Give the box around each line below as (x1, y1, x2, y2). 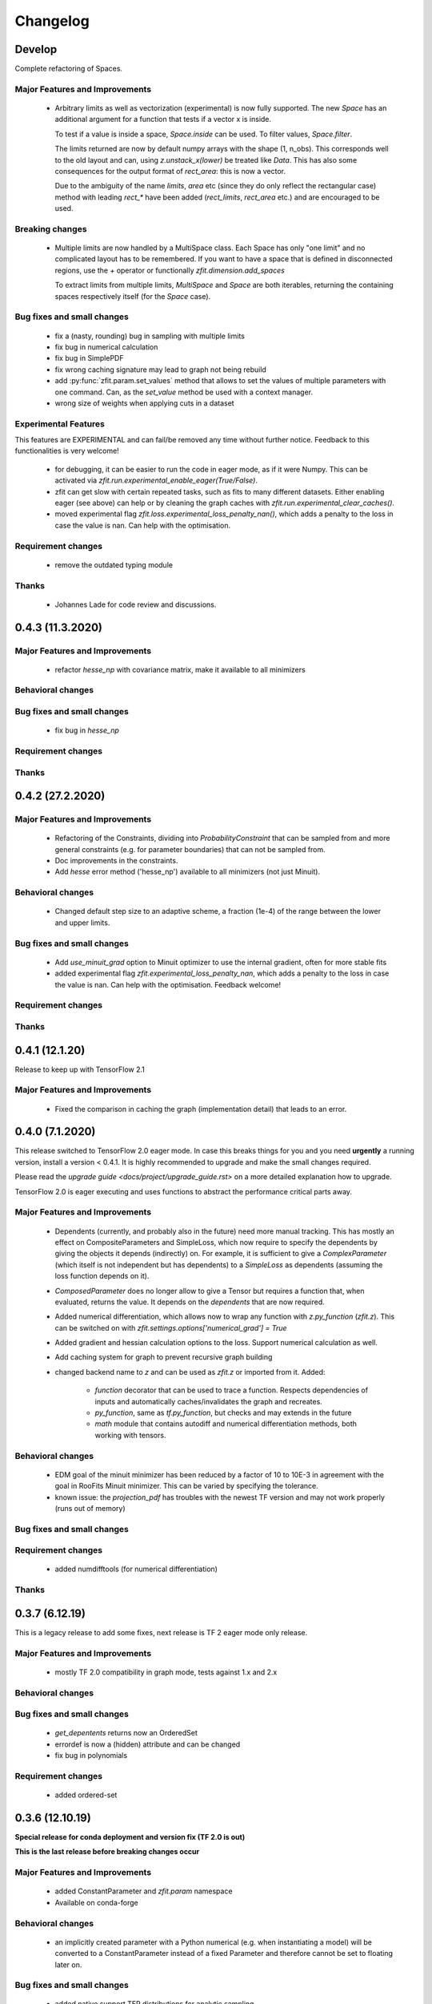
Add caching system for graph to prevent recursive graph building (54, 1352, 273, 1362)
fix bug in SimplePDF (54, 354, 124, 363)
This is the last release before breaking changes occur (14, 1847, 200, 1857)
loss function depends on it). (54, 1271, 150, 1281)
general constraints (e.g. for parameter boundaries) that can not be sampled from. (54, 844, 326, 854)
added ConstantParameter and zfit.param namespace (54, 1886, 233, 1896)
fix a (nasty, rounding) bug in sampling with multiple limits (54, 331, 246, 341)
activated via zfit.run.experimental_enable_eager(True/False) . (54, 475, 258, 485)
